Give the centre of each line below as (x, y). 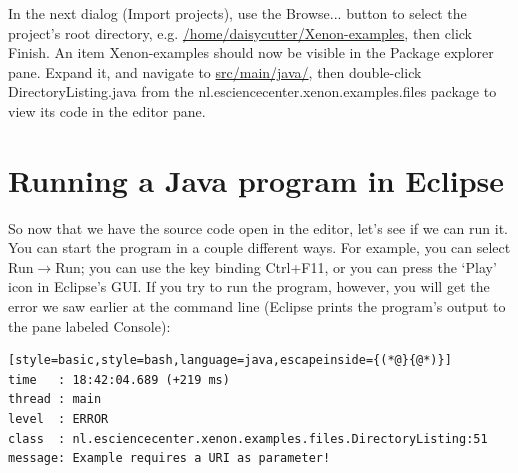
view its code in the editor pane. (107, 110)
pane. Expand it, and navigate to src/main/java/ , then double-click (215, 71)
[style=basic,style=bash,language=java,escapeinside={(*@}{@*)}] (230, 360)
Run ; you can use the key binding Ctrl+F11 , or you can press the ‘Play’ (276, 266)
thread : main (55, 399)
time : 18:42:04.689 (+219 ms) (119, 379)
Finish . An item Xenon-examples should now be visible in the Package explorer (251, 52)
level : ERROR (58, 419)
